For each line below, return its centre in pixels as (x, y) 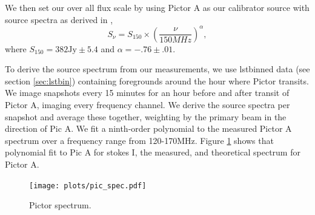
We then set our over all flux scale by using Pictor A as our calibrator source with (157, 7)
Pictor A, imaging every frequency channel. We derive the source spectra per (148, 105)
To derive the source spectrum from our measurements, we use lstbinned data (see (157, 69)
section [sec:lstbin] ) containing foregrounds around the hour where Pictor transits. (157, 80)
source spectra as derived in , (59, 19)
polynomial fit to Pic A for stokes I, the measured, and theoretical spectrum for (153, 152)
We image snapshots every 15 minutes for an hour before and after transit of (147, 93)
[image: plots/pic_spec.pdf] (88, 186)
